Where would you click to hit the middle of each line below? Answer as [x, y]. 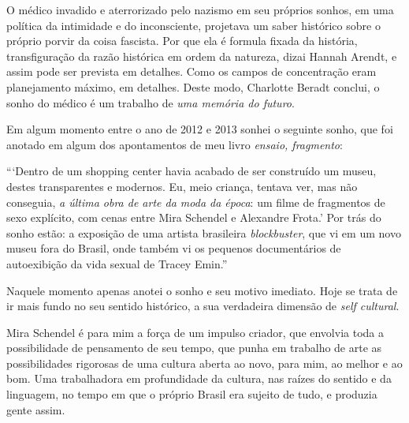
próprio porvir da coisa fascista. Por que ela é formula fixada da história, [182, 41]
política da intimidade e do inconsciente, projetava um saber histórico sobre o [193, 25]
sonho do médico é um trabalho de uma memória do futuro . [151, 102]
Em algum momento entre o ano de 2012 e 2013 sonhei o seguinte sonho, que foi [200, 129]
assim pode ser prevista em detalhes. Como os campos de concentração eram [191, 71]
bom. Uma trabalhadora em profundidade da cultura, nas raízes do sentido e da [199, 378]
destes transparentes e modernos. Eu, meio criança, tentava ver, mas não [182, 186]
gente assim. [36, 409]
